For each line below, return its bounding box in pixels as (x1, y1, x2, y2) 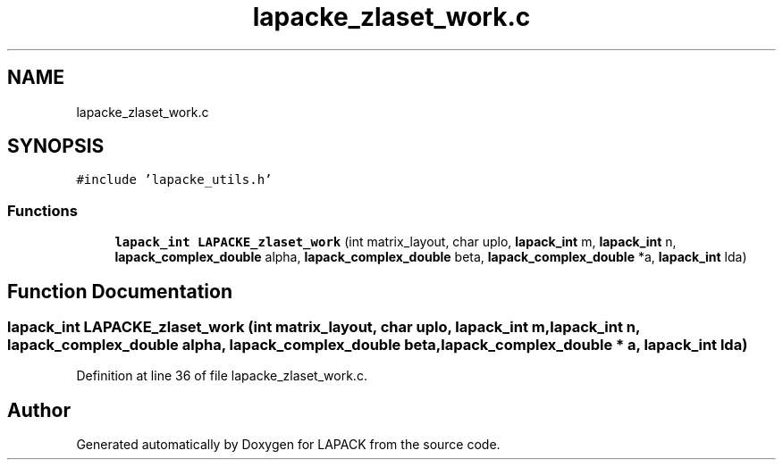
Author (7, 398, 71, 421)
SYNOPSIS (7, 135, 105, 158)
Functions (7, 201, 78, 220)
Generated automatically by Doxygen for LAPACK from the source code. (76, 437, 501, 453)
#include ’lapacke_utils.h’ (76, 172, 273, 188)
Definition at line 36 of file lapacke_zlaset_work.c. (76, 368, 367, 384)
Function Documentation (7, 279, 232, 303)
